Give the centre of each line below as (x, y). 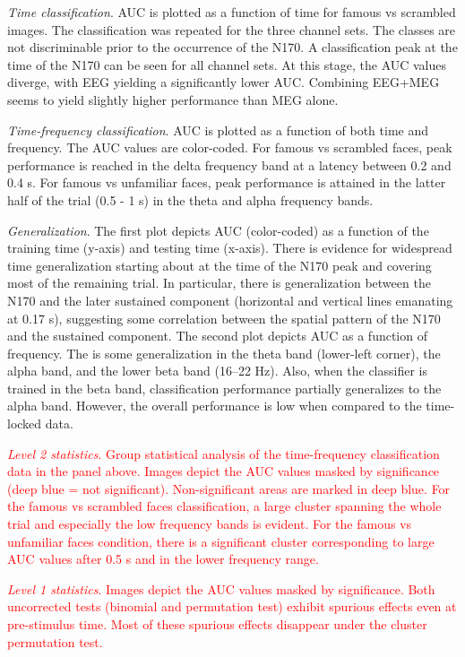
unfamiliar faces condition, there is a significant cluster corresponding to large (221, 541)
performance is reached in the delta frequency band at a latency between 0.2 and (229, 164)
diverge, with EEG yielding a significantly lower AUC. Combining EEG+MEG (224, 82)
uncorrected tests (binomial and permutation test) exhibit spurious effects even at (232, 606)
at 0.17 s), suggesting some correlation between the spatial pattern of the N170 (224, 318)
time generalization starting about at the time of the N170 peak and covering (220, 265)
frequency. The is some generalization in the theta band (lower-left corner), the (224, 353)
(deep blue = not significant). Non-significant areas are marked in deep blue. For (229, 488)
